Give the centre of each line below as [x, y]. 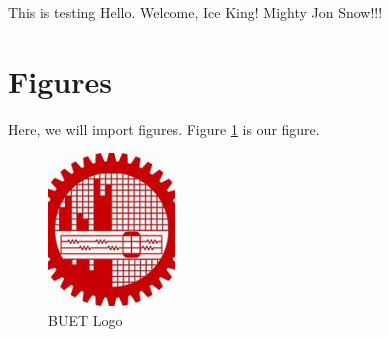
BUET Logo [85, 319]
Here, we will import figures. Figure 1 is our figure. [164, 128]
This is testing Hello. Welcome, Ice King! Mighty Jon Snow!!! [195, 12]
